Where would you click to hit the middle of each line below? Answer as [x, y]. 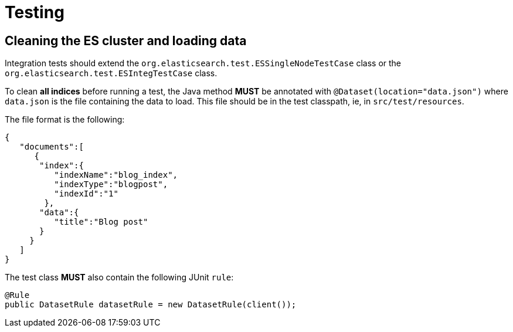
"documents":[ [52, 147]
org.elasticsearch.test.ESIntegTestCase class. [111, 73]
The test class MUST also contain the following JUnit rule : [119, 277]
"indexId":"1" [86, 194]
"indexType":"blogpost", [111, 184]
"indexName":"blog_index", [116, 175]
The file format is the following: [65, 120]
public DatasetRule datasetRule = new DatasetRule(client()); [151, 305]
